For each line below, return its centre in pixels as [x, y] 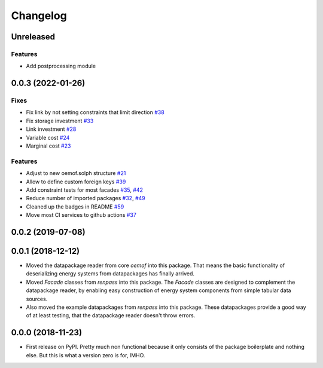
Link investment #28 [51, 129]
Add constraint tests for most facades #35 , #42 [85, 190]
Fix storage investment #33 [60, 121]
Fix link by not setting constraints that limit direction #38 [95, 112]
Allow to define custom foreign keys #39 [76, 182]
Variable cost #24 [48, 137]
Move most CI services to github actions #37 [81, 215]
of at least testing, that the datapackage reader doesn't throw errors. [111, 315]
